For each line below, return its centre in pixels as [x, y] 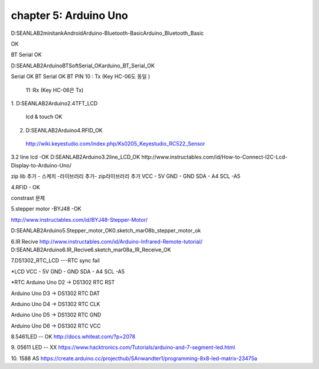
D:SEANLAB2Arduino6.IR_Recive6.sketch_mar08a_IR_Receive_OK [91, 250]
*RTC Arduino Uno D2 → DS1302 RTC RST [63, 282]
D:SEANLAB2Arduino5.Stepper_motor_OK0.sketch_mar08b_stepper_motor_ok [106, 231]
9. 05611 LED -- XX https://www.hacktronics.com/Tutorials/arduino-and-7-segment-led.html [123, 347]
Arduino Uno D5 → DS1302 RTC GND [56, 315]
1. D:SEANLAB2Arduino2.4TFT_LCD [54, 103]
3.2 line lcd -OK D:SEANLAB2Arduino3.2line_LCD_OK [76, 157]
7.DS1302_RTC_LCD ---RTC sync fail [55, 261]
